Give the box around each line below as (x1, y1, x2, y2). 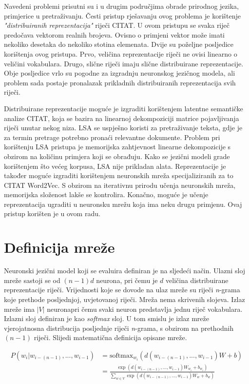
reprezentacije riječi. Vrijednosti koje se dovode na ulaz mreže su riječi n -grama (4, 284, 240, 295)
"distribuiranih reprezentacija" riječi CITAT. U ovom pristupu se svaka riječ (4, 20, 230, 30)
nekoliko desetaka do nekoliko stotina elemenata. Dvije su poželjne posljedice (4, 39, 234, 49)
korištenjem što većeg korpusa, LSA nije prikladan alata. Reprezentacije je (4, 161, 226, 171)
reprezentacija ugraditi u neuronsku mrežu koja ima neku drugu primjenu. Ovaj (4, 199, 242, 209)
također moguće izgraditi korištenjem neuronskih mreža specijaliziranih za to (4, 170, 233, 181)
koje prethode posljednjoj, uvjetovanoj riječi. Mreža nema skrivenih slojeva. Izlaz (4, 294, 245, 304)
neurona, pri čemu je (96, 275, 158, 285)
